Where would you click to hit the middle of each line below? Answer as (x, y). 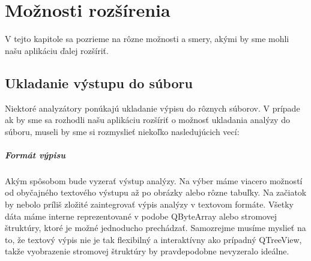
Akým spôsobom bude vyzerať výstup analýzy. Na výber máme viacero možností (154, 180)
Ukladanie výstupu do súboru (99, 82)
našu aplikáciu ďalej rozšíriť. (57, 50)
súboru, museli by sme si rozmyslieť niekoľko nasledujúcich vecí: (122, 131)
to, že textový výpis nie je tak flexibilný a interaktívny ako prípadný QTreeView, (153, 239)
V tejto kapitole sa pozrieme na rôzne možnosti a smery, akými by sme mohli (147, 39)
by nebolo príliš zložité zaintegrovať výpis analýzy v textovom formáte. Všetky (149, 204)
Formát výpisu (35, 154)
